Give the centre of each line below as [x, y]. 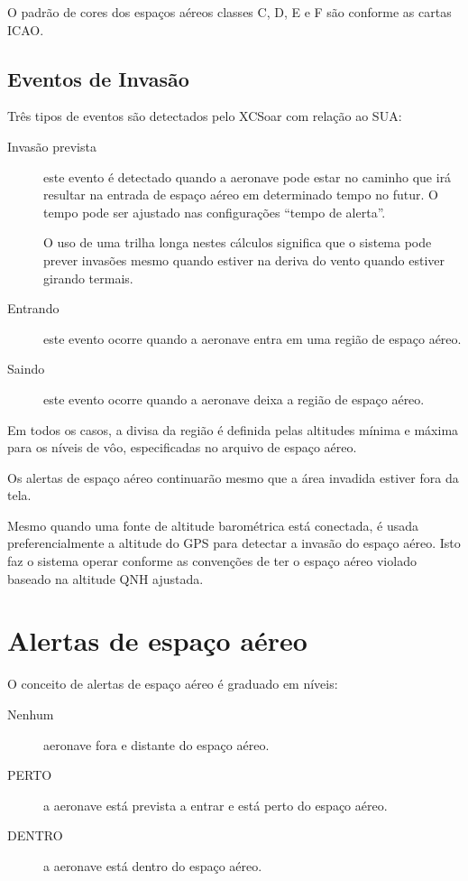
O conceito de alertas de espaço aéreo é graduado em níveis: [173, 684]
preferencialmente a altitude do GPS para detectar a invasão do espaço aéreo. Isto [234, 543]
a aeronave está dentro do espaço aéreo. [153, 865]
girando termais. [88, 278]
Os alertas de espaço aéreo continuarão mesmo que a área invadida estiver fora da [233, 477]
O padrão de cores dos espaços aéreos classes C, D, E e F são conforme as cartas [229, 12]
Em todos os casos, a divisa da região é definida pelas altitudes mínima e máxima [233, 429]
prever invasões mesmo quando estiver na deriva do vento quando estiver [244, 260]
